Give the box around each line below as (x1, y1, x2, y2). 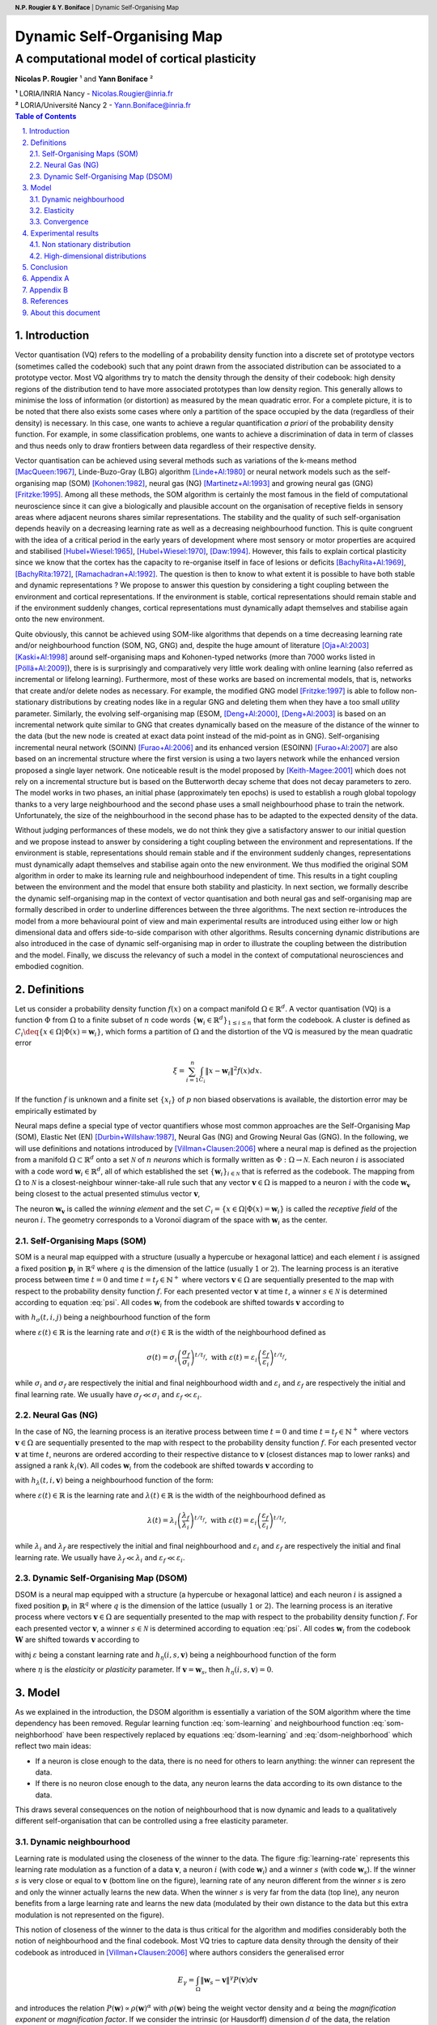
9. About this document (22, 308, 100, 318)
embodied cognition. (15, 961, 84, 971)
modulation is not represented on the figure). (15, 1910, 165, 1920)
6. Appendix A (22, 274, 70, 283)
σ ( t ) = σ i (146, 1353, 177, 1364)
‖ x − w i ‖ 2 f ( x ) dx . (205, 1065, 262, 1077)
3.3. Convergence (29, 217, 89, 227)
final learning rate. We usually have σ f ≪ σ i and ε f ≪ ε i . (15, 1389, 202, 1401)
